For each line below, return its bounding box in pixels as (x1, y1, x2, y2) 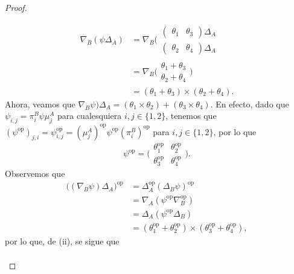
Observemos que (5, 167, 65, 180)
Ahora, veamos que (5, 97, 75, 110)
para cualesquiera (57, 109, 122, 122)
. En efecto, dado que (210, 97, 289, 110)
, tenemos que (165, 109, 217, 122)
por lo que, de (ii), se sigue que (5, 234, 120, 247)
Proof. (5, 1, 27, 13)
